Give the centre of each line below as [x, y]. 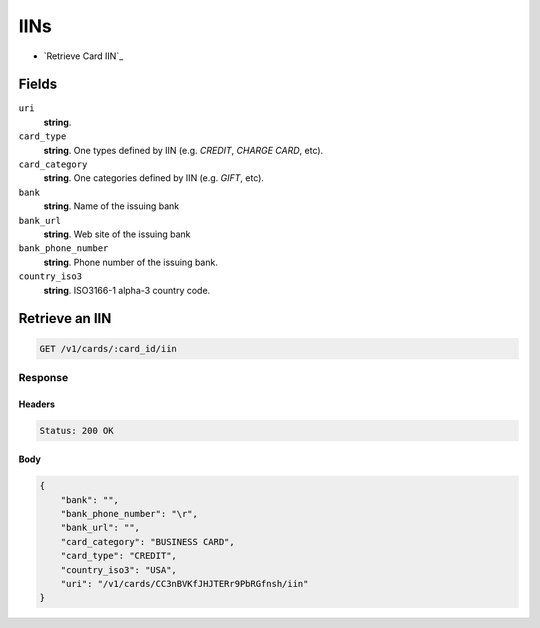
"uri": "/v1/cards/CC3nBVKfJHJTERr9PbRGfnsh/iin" [184, 583]
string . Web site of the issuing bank [117, 234]
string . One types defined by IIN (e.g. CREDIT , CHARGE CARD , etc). [183, 150]
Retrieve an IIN [65, 318]
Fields [38, 84]
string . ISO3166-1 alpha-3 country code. [127, 290]
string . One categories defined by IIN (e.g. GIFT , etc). [154, 178]
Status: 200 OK [76, 430]
